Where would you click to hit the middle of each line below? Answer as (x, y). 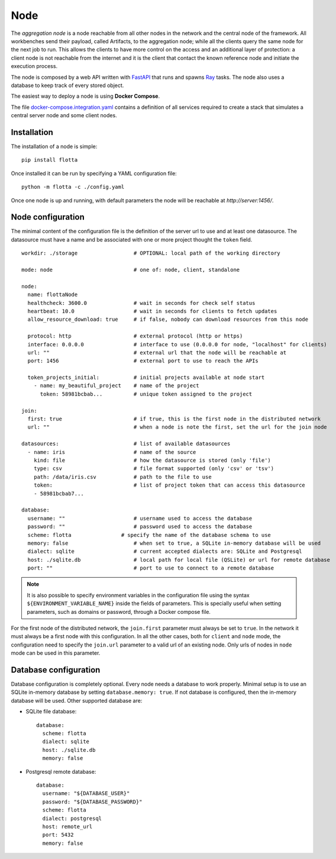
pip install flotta (50, 160)
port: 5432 (58, 835)
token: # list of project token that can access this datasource (169, 485)
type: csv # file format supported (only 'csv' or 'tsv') (154, 469)
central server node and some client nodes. (64, 115)
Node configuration (48, 217)
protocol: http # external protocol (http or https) (135, 336)
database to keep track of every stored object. (67, 85)
